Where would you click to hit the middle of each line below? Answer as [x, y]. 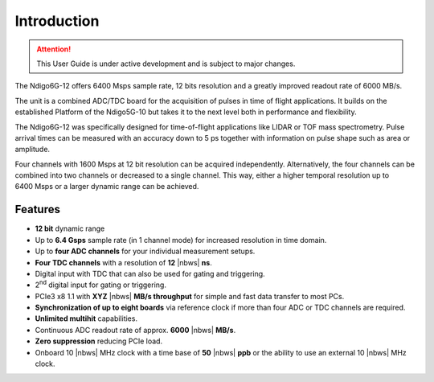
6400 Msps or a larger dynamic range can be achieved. [107, 187]
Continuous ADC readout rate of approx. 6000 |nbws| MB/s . [135, 330]
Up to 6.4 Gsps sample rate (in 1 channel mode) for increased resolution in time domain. [181, 240]
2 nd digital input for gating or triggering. [100, 284]
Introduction [57, 21]
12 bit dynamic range [70, 228]
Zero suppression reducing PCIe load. [99, 341]
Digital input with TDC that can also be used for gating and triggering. [150, 273]
